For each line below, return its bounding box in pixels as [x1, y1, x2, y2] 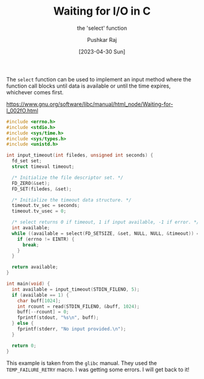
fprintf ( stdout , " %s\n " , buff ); [17, 315, 99, 321]
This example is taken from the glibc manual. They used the [6, 359, 157, 366]
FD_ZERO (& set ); [12, 180, 50, 186]
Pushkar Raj [87, 36, 117, 43]
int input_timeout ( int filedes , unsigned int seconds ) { [6, 152, 154, 159]
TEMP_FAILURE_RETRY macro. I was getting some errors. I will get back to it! [6, 366, 190, 373]
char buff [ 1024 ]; [17, 297, 61, 304]
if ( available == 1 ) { [12, 292, 69, 298]
